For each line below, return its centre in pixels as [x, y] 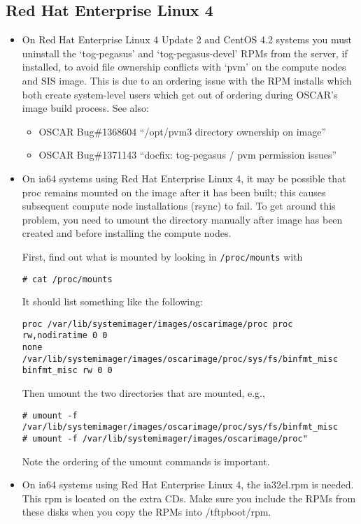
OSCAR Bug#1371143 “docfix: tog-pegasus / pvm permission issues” [188, 155]
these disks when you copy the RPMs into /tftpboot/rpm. [147, 512]
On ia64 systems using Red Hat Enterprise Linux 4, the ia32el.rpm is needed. [188, 485]
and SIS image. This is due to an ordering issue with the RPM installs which [187, 80]
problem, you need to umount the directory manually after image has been [182, 219]
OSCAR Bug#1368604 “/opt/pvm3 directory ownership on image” [183, 131]
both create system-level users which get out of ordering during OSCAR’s [180, 94]
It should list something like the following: [112, 301]
